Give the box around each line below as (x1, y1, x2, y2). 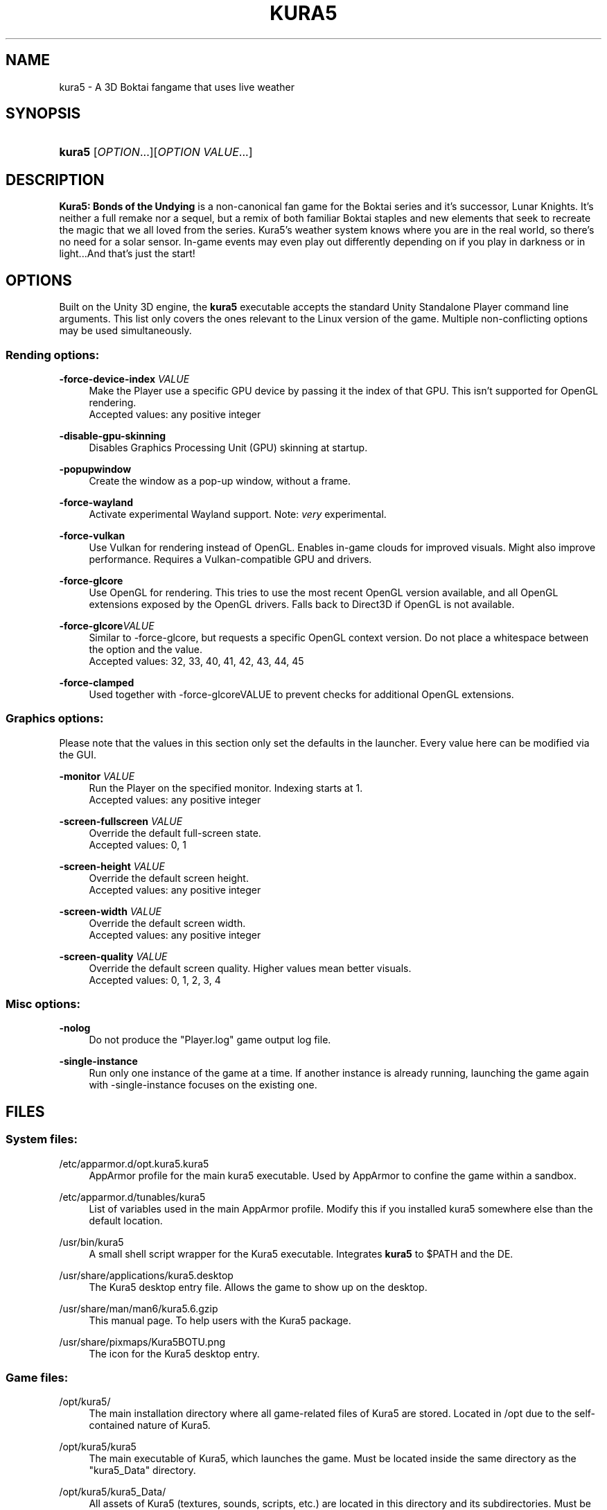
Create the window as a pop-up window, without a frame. (89, 474, 351, 487)
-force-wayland (59, 496, 133, 508)
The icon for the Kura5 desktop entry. (89, 1347, 260, 1360)
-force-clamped (59, 676, 134, 688)
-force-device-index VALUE (59, 372, 190, 385)
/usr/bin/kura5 (59, 1235, 124, 1248)
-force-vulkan (59, 529, 125, 541)
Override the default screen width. (89, 917, 246, 929)
